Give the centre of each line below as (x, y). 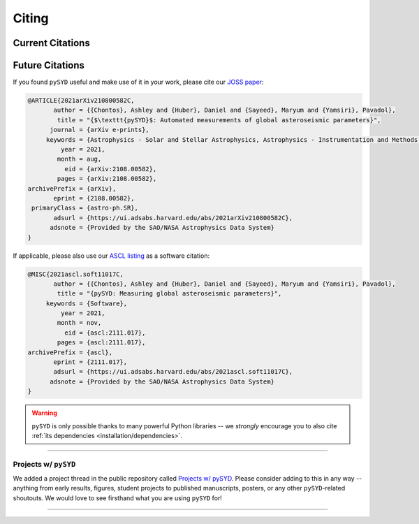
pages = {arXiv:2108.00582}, (107, 179)
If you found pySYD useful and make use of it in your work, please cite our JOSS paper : (138, 82)
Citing (31, 18)
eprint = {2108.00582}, (94, 198)
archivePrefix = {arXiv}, (72, 188)
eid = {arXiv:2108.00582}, (110, 169)
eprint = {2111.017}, (90, 362)
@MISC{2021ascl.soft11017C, (75, 274)
